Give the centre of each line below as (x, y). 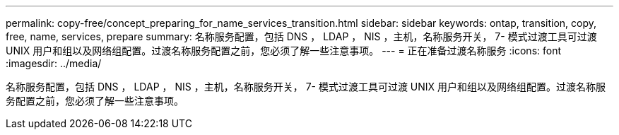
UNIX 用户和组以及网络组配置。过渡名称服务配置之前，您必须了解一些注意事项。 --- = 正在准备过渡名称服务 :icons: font (284, 51)
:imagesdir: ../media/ (54, 63)
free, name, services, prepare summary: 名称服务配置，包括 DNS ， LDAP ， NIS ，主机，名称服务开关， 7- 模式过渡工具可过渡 (301, 36)
